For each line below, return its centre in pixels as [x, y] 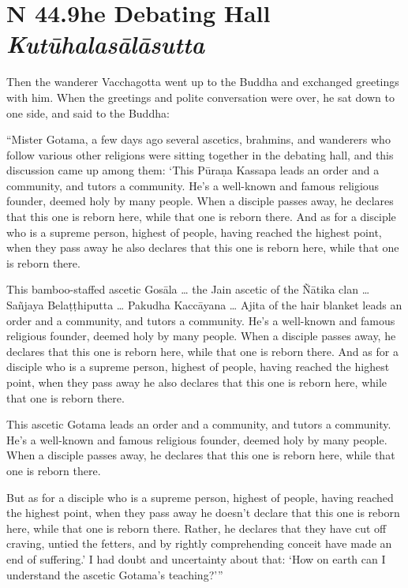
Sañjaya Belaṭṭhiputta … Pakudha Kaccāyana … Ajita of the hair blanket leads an [204, 305]
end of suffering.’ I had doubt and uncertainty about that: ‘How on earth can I [196, 558]
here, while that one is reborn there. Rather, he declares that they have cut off [197, 528]
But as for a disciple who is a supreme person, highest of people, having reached [200, 497]
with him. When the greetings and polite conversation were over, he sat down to [200, 97]
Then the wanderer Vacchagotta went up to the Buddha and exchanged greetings [203, 82]
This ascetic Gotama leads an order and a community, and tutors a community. [199, 424]
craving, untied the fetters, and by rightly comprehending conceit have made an [199, 543]
